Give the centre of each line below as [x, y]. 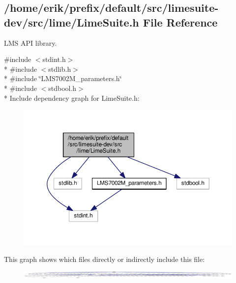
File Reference [180, 22]
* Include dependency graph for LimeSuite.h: [72, 98]
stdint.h [54, 59]
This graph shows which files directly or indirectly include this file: [104, 259]
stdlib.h [60, 69]
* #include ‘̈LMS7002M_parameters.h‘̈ [63, 78]
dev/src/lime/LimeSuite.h [72, 22]
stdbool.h [62, 88]
